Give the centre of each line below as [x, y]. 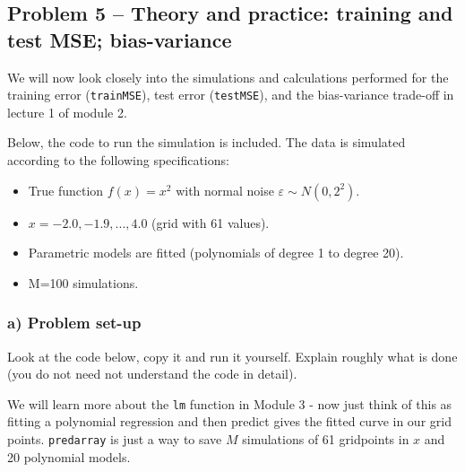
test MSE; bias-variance [120, 39]
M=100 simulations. [83, 282]
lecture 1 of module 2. [67, 112]
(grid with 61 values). [211, 222]
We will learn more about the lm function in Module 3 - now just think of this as [230, 403]
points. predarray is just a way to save [115, 439]
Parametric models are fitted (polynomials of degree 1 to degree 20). [216, 253]
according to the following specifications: [118, 160]
